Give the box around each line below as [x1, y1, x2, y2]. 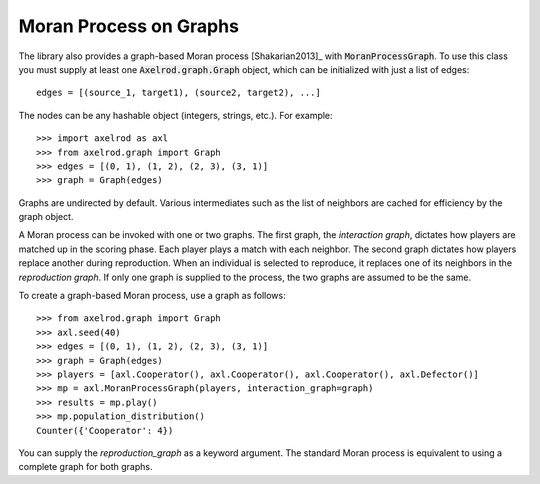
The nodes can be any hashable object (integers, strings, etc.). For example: [18, 109, 334, 121]
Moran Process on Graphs [18, 15, 240, 37]
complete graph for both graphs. [18, 461, 153, 473]
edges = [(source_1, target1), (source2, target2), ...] [36, 87, 322, 99]
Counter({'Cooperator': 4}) [36, 425, 174, 436]
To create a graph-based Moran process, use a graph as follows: [18, 290, 286, 302]
